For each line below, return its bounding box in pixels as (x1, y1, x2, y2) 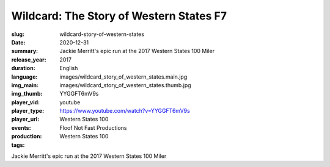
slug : (11, 30, 24, 38)
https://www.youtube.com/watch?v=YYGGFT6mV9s (59, 107, 191, 115)
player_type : (11, 107, 45, 115)
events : (11, 124, 31, 131)
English (59, 65, 78, 72)
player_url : (11, 116, 40, 123)
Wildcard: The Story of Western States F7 (11, 9, 227, 23)
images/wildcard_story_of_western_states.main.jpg (59, 73, 188, 80)
